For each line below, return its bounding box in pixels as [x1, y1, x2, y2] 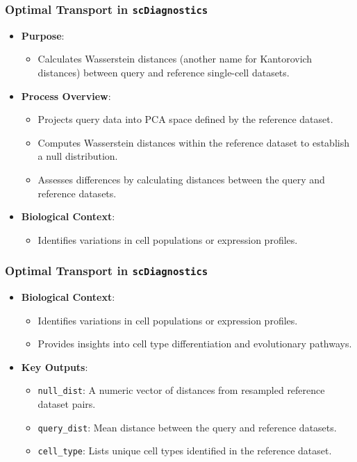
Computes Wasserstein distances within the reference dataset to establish [38, 135, 349, 149]
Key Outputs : [21, 359, 88, 374]
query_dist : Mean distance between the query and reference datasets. [38, 420, 337, 434]
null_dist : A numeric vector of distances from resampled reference [38, 383, 325, 397]
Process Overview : [21, 88, 111, 103]
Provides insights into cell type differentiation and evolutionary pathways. [38, 336, 352, 351]
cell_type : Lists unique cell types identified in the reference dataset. [38, 443, 332, 458]
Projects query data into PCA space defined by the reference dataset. [38, 112, 333, 126]
